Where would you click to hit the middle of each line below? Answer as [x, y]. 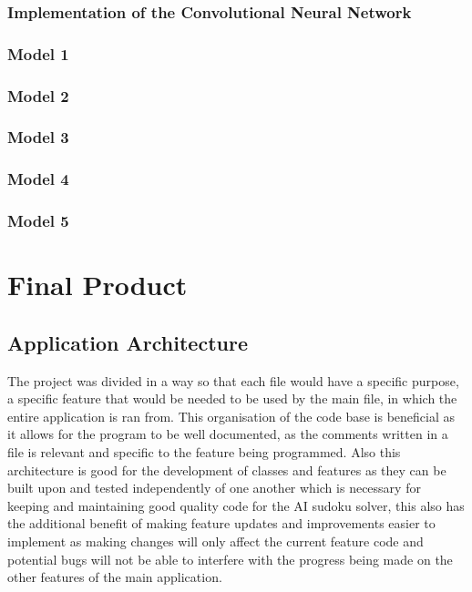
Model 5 [38, 221]
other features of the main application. [115, 577]
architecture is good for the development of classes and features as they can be [227, 470]
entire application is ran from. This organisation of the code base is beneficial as [231, 416]
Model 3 [38, 137]
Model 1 [38, 53]
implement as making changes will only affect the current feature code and [215, 541]
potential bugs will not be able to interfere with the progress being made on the [230, 559]
